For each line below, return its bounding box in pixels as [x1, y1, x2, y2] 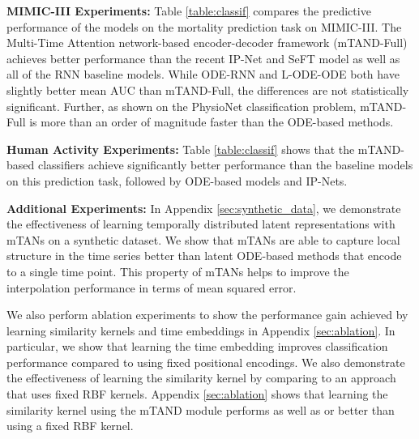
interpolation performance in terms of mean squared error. [6, 279, 297, 296]
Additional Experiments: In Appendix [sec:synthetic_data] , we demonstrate [6, 199, 401, 216]
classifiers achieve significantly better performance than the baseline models [37, 156, 413, 173]
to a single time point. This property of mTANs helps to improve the [6, 262, 349, 279]
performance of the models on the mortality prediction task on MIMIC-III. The [6, 18, 402, 35]
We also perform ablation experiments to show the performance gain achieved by [6, 306, 408, 323]
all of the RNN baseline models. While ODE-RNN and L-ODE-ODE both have [6, 66, 400, 83]
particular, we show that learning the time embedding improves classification [6, 338, 388, 355]
